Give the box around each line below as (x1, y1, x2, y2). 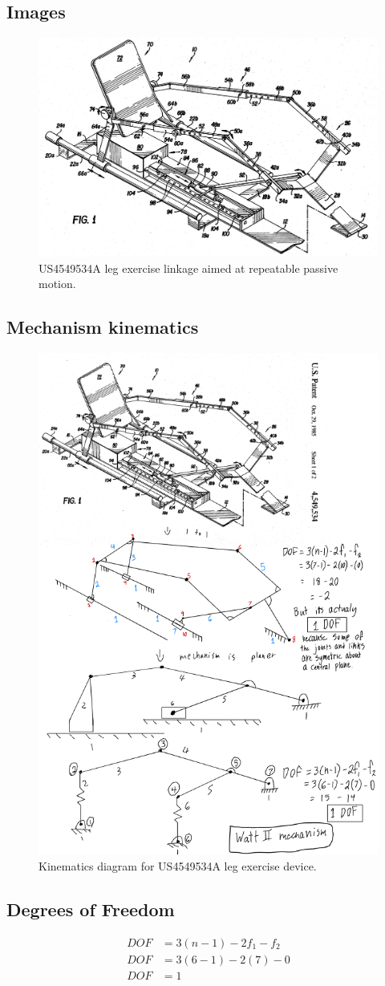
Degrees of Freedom (6, 896, 175, 921)
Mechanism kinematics (6, 314, 199, 339)
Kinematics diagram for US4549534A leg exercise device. (38, 857, 317, 874)
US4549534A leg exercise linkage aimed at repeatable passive (38, 259, 338, 276)
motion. (38, 275, 76, 292)
